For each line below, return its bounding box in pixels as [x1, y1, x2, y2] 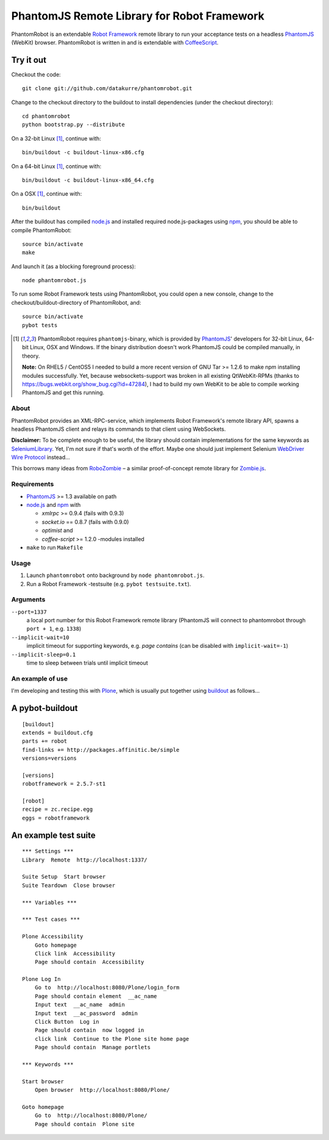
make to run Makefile [26, 543, 83, 551]
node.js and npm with [26, 501, 81, 509]
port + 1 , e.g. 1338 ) [26, 625, 82, 632]
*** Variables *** [22, 899, 77, 906]
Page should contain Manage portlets [34, 1044, 151, 1051]
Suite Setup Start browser [22, 873, 106, 880]
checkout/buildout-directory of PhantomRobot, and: [11, 299, 141, 306]
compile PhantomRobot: [11, 226, 72, 234]
